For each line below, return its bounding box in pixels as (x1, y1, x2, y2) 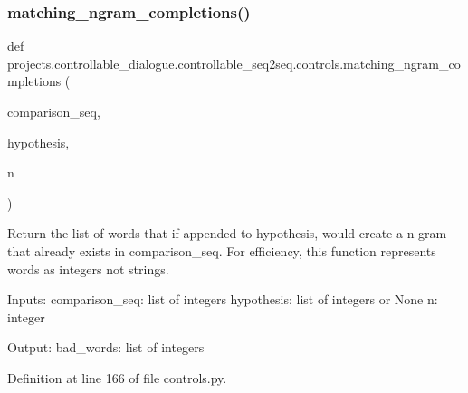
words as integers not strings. (7, 259, 169, 278)
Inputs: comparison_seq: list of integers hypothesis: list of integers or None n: (7, 290, 438, 309)
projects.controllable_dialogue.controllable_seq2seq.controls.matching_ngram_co (7, 53, 461, 72)
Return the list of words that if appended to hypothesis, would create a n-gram (7, 224, 447, 243)
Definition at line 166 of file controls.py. (7, 368, 227, 387)
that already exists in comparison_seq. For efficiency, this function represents (7, 241, 436, 260)
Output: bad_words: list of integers (7, 338, 205, 357)
